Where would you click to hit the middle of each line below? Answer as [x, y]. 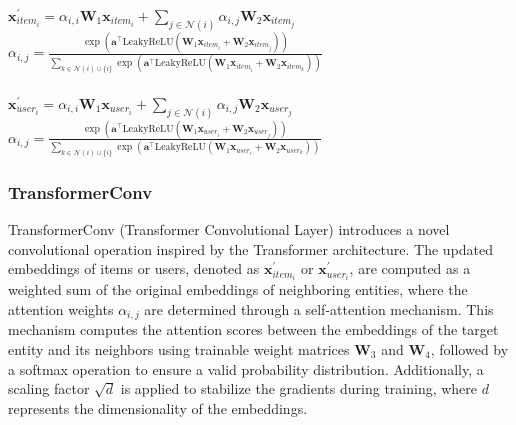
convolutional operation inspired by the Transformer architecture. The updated [251, 248]
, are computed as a [410, 268]
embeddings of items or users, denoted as [134, 268]
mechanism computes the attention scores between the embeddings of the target [253, 329]
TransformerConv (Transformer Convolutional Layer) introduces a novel [229, 229]
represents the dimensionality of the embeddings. [158, 407]
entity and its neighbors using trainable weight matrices [179, 348]
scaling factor [49, 388]
